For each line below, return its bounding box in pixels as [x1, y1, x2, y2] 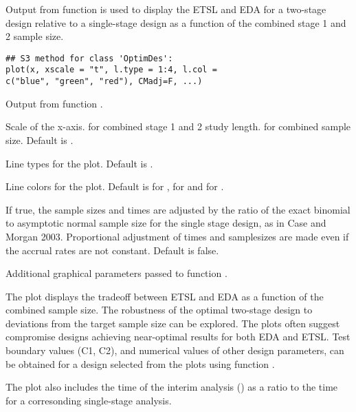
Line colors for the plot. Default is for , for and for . [5, 179, 224, 194]
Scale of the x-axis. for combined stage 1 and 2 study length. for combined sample [5, 119, 351, 134]
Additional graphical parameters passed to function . [5, 266, 227, 280]
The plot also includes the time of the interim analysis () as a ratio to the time [5, 380, 338, 394]
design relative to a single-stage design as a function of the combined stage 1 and [5, 15, 346, 30]
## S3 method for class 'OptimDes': [5, 53, 173, 63]
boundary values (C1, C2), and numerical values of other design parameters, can [5, 343, 344, 358]
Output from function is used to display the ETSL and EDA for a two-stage [5, 2, 326, 16]
